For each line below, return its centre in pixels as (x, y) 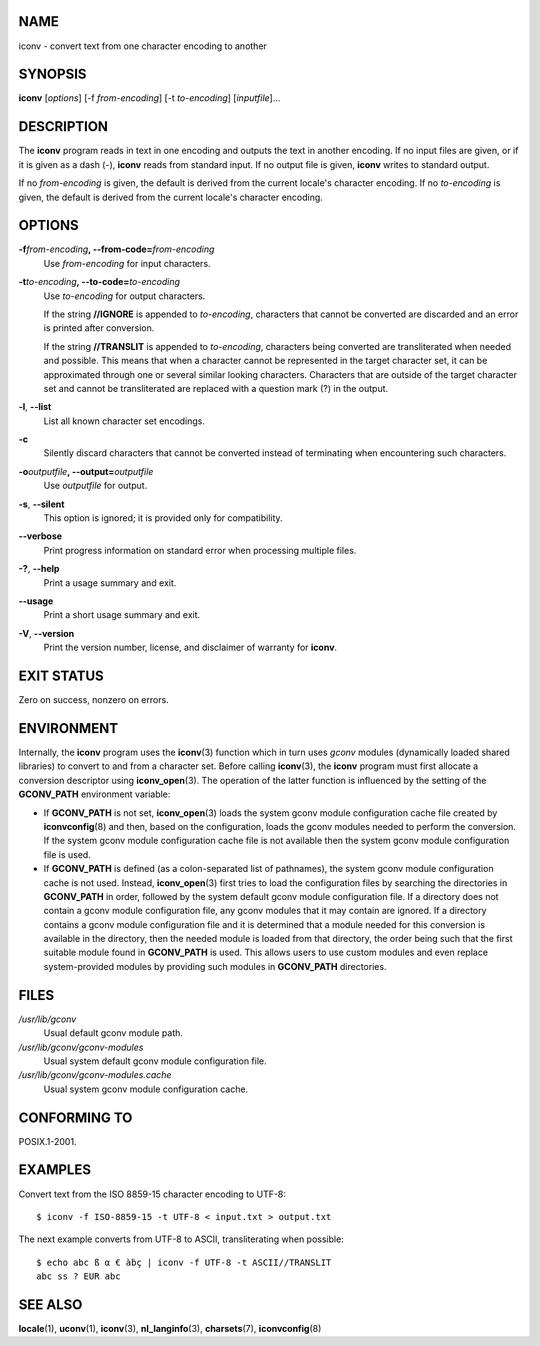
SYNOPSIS (52, 74)
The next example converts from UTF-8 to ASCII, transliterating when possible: (181, 1239)
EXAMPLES (55, 1170)
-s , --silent (41, 504)
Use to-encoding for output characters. (124, 296)
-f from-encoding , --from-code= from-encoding (116, 249)
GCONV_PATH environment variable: (94, 794)
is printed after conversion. (99, 328)
